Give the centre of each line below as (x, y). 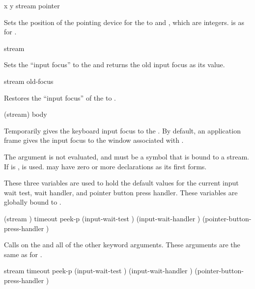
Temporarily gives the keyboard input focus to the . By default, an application (122, 130)
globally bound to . (33, 202)
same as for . (23, 254)
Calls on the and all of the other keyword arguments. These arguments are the (122, 245)
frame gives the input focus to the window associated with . (94, 140)
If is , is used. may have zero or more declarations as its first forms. (105, 166)
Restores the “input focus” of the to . (60, 97)
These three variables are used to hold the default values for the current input (121, 183)
